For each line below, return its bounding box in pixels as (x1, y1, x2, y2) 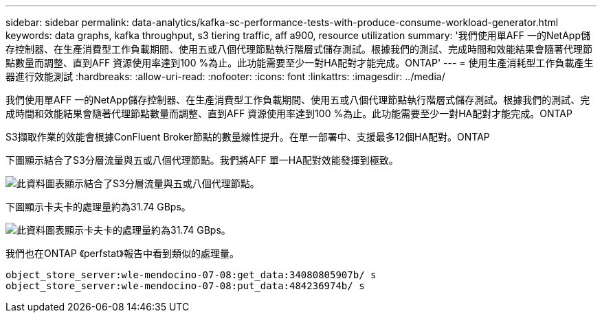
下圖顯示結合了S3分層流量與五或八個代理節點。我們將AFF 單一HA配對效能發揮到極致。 (5, 154, 399, 166)
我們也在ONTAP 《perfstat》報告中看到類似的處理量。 (5, 247, 240, 259)
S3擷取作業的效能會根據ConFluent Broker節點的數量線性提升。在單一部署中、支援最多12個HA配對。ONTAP (5, 131, 490, 143)
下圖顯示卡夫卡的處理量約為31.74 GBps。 (5, 201, 191, 212)
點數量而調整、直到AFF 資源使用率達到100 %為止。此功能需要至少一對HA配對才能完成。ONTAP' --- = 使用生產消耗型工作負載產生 (5, 57, 594, 69)
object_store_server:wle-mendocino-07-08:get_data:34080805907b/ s (5, 269, 377, 280)
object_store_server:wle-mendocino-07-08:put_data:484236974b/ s (5, 280, 365, 291)
